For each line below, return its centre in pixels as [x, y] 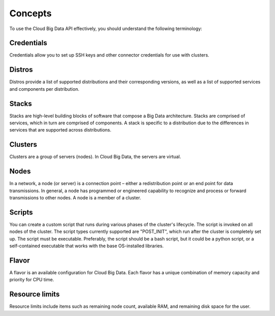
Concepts [31, 13]
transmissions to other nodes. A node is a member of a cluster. [75, 198]
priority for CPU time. [32, 280]
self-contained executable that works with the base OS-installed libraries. [87, 246]
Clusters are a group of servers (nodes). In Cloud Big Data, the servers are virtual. [95, 157]
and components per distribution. [44, 89]
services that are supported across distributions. [60, 130]
